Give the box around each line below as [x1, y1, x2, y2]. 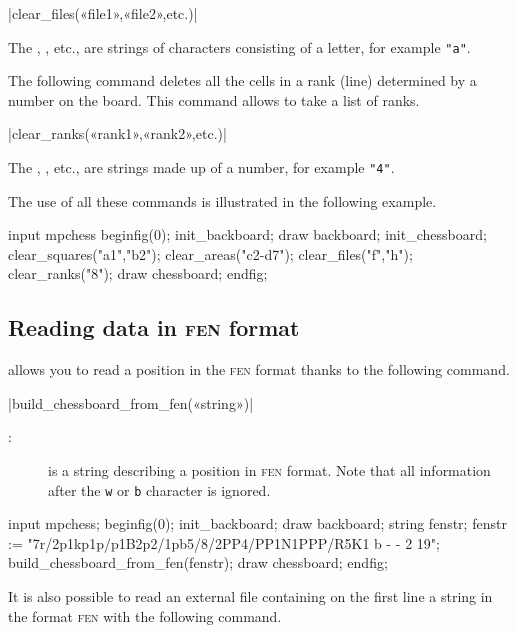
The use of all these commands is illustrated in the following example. [8, 190, 437, 211]
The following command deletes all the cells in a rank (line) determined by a [8, 70, 477, 91]
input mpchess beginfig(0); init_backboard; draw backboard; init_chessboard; [8, 224, 487, 245]
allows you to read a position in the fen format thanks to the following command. [8, 359, 510, 380]
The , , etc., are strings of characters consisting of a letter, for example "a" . [8, 36, 471, 57]
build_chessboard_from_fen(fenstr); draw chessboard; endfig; [8, 552, 388, 573]
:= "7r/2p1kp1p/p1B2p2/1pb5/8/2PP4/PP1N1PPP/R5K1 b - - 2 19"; [8, 532, 440, 553]
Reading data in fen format [8, 312, 300, 343]
